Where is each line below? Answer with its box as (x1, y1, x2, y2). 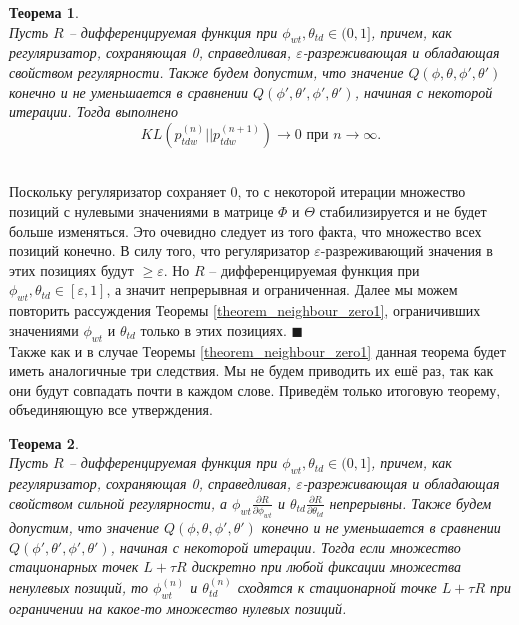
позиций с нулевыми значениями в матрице (9, 200, 274, 221)
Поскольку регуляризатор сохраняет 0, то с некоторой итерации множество (9, 181, 466, 202)
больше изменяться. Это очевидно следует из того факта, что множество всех (9, 220, 482, 241)
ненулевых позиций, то (9, 576, 149, 597)
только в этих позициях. (140, 319, 287, 340)
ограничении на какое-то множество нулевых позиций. (9, 597, 347, 618)
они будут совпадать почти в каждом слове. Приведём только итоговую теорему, (9, 379, 501, 400)
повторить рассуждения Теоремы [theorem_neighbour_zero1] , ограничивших (9, 300, 481, 321)
